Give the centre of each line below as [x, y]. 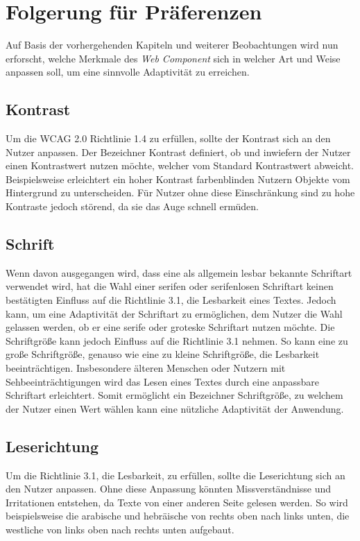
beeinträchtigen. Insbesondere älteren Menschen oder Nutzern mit [146, 368]
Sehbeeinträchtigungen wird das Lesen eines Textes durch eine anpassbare [162, 381]
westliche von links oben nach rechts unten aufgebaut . [120, 529]
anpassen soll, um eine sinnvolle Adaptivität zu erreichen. [128, 72]
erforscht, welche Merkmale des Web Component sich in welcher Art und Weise [173, 58]
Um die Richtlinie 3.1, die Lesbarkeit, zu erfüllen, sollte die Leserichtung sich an [175, 475]
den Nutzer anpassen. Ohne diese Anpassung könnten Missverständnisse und [169, 489]
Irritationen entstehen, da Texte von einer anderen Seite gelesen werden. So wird [177, 502]
